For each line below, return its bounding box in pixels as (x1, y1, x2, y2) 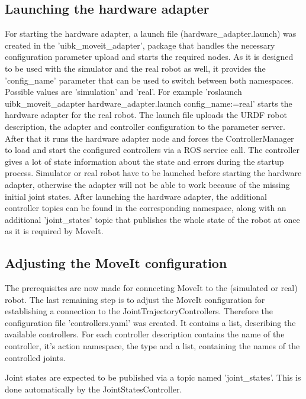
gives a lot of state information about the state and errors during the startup (5, 155, 284, 167)
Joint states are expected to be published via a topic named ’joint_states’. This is (5, 371, 301, 384)
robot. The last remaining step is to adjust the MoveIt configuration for (5, 293, 265, 305)
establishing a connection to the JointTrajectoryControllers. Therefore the (5, 305, 273, 317)
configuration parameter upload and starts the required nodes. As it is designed (5, 50, 294, 63)
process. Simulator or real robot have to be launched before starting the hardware (5, 167, 302, 179)
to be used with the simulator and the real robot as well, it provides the (5, 62, 266, 74)
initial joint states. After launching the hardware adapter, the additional (5, 190, 267, 202)
